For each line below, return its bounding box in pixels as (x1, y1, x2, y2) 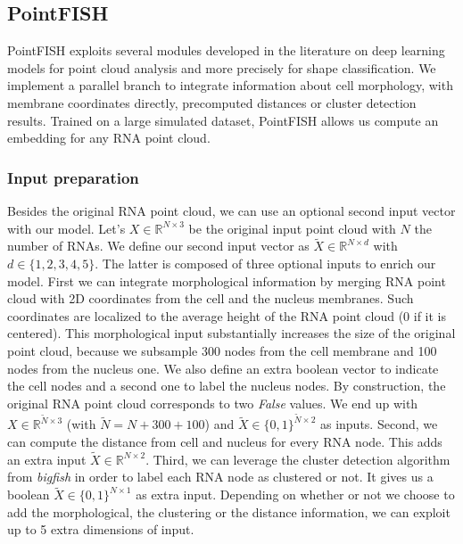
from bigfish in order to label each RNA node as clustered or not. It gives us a (7, 467, 434, 486)
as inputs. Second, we (319, 415, 438, 433)
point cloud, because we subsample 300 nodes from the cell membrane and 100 (7, 341, 437, 359)
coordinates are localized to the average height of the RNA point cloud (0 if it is (7, 306, 447, 325)
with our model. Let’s (7, 218, 126, 237)
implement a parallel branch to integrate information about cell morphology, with (7, 76, 453, 95)
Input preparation (7, 166, 139, 188)
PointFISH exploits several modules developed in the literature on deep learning (7, 41, 445, 60)
